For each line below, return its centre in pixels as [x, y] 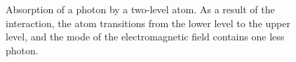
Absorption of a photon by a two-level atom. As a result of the [140, 9]
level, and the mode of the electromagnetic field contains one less [145, 37]
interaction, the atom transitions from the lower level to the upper [148, 23]
